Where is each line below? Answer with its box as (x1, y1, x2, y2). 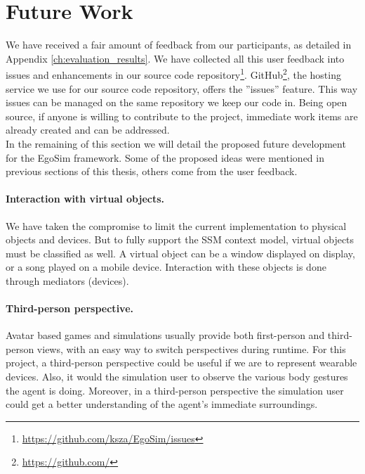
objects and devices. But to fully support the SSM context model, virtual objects (6, 232, 354, 247)
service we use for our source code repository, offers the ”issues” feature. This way (6, 81, 358, 96)
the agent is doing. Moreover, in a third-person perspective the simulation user (6, 383, 344, 397)
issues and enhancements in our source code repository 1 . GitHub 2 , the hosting (6, 65, 341, 82)
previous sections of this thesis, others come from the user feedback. (6, 164, 298, 179)
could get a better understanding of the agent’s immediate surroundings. (6, 397, 318, 411)
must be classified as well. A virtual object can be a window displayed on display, (6, 245, 355, 260)
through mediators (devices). (6, 273, 129, 288)
